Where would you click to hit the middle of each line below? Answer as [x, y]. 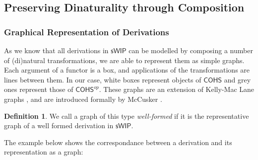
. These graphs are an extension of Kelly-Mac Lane [177, 89]
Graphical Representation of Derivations [87, 32]
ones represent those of [39, 89]
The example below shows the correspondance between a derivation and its [118, 142]
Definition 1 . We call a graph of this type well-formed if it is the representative [127, 116]
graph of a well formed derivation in [59, 125]
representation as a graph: [44, 152]
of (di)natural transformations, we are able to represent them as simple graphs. [124, 60]
